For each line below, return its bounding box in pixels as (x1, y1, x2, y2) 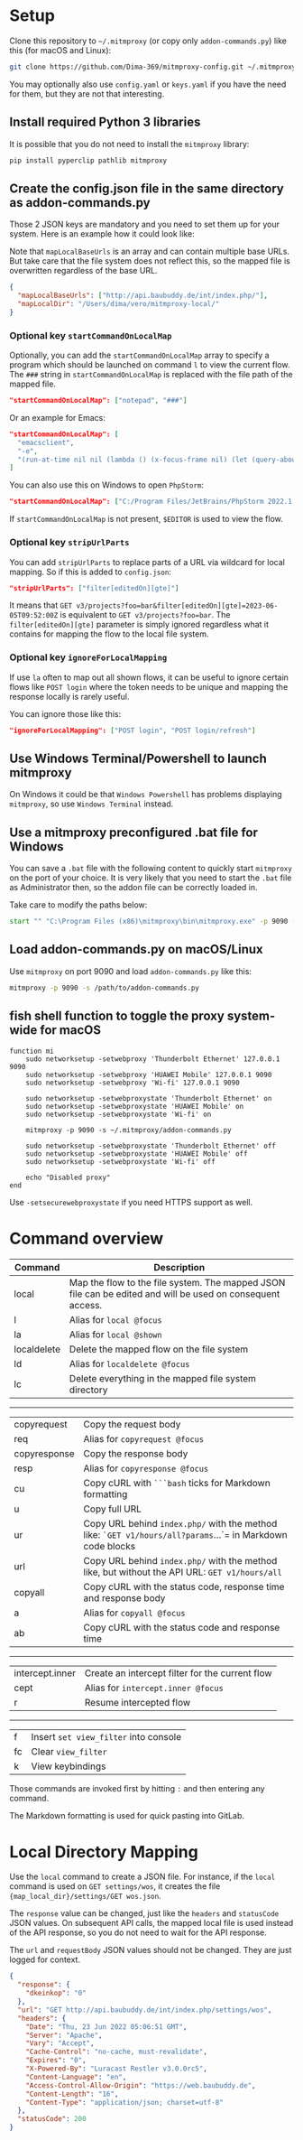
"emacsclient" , (17, 438, 75, 447)
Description (152, 1261, 206, 1273)
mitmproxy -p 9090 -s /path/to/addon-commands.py (9, 983, 200, 992)
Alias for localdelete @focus (69, 1357, 190, 1370)
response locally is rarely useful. (9, 691, 130, 702)
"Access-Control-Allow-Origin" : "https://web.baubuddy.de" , (25, 2080, 256, 2090)
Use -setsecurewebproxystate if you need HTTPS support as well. (9, 1196, 253, 1207)
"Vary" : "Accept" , (25, 2039, 95, 2048)
